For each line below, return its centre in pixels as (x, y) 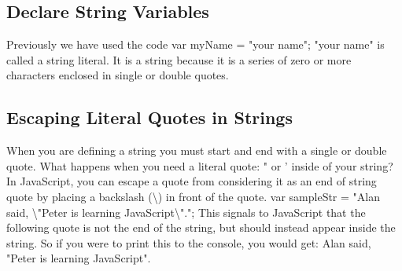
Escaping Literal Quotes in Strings (149, 117)
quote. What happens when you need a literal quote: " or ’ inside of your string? (200, 165)
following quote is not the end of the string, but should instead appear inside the (201, 227)
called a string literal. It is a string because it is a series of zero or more (179, 59)
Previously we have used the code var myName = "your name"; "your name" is (195, 44)
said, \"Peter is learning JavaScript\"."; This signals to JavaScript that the (186, 212)
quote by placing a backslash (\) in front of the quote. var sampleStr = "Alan (193, 196)
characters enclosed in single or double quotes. (118, 75)
